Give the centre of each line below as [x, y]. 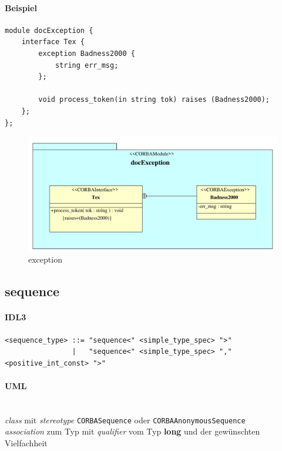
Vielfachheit [26, 442]
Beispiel [21, 7]
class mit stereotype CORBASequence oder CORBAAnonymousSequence [125, 420]
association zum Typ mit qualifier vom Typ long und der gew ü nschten [132, 431]
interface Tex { [53, 42]
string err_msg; [87, 65]
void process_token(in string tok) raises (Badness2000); [154, 100]
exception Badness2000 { [87, 53]
